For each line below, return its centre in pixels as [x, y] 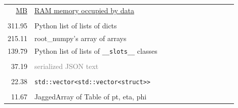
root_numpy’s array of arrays [80, 38]
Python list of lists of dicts [75, 25]
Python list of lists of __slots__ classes [96, 50]
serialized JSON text [66, 66]
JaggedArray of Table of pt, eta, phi [90, 96]
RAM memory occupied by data [84, 10]
